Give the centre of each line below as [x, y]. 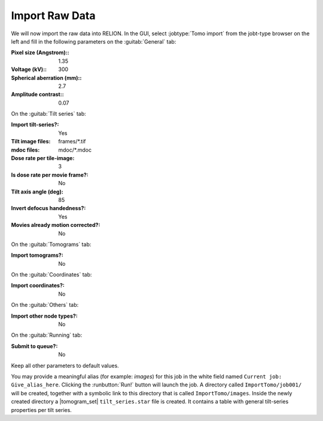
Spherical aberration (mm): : [46, 78]
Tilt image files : [31, 142]
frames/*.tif [72, 142]
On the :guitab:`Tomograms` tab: [51, 244]
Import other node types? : [44, 316]
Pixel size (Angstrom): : [40, 53]
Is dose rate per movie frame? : [50, 175]
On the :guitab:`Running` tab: [47, 335]
